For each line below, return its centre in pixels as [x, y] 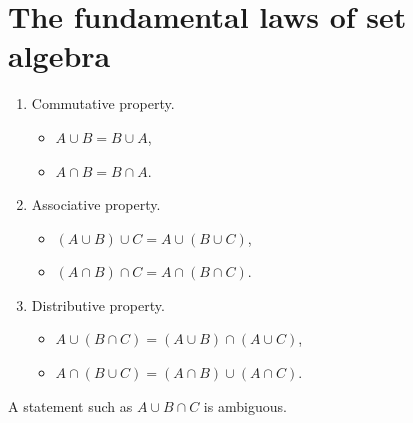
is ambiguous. [245, 405]
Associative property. [96, 204]
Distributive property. [98, 304]
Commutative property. [103, 103]
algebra [59, 55]
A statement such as [70, 405]
